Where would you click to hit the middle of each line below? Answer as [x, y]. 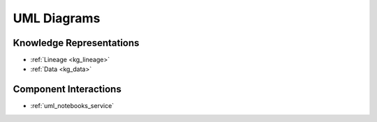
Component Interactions [67, 90]
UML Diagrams [57, 18]
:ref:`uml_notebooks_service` [72, 106]
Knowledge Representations [76, 43]
